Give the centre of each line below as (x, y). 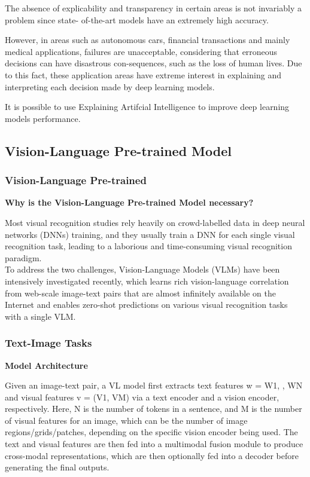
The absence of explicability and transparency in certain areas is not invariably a (153, 8)
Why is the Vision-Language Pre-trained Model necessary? (129, 202)
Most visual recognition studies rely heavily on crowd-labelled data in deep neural (155, 222)
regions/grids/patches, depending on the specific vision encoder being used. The (151, 432)
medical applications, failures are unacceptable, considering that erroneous (141, 51)
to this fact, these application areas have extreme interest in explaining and (143, 74)
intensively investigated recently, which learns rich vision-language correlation (147, 281)
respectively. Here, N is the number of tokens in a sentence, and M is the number (154, 409)
